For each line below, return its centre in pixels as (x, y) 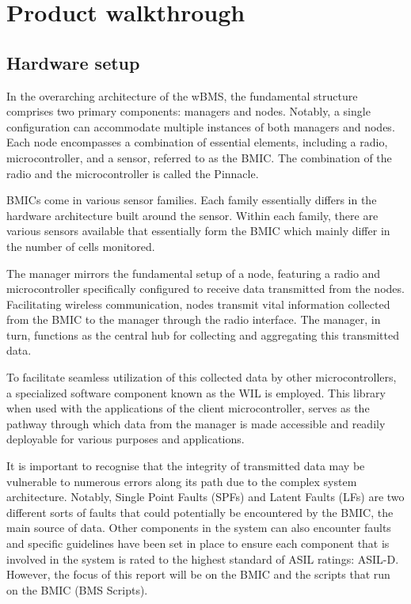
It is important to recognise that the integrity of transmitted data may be (186, 466)
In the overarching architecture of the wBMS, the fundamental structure (182, 95)
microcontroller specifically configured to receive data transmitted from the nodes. (205, 289)
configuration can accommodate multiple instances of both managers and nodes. (201, 126)
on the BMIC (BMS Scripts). (77, 589)
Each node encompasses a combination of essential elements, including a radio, (197, 142)
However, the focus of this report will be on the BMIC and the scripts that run (198, 574)
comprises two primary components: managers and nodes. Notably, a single (188, 111)
